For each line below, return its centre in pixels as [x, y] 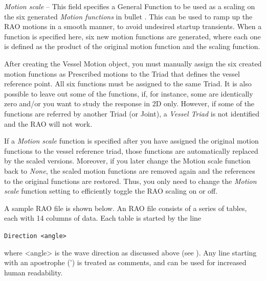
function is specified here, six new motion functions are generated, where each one [132, 36]
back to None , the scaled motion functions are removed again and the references [130, 170]
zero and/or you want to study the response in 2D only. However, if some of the [129, 103]
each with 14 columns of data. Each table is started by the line [103, 218]
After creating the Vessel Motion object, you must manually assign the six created [133, 63]
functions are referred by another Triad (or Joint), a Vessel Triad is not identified [132, 113]
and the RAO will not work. [48, 123]
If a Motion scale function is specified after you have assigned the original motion [131, 141]
